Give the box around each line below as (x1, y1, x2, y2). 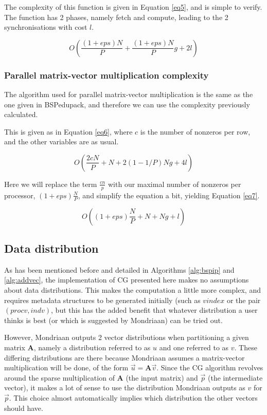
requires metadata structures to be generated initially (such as (4, 294, 201, 305)
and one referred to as (159, 342, 229, 352)
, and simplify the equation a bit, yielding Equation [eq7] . (78, 190, 260, 200)
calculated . (4, 109, 38, 120)
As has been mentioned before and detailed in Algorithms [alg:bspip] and (4, 264, 235, 275)
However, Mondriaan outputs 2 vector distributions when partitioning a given (4, 332, 249, 343)
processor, (4, 190, 35, 200)
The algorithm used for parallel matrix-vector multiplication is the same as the (4, 89, 253, 99)
